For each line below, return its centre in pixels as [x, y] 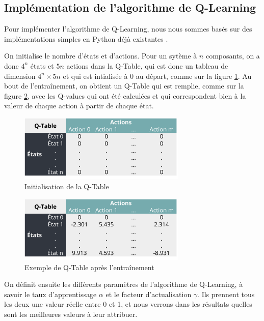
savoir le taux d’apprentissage [50, 294]
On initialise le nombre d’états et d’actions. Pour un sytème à [101, 56]
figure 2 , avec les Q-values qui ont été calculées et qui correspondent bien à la [125, 95]
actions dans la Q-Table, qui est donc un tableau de [147, 65]
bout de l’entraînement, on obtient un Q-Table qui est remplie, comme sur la [124, 86]
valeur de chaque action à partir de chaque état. [79, 106]
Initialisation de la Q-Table [67, 186]
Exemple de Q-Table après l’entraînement [89, 267]
